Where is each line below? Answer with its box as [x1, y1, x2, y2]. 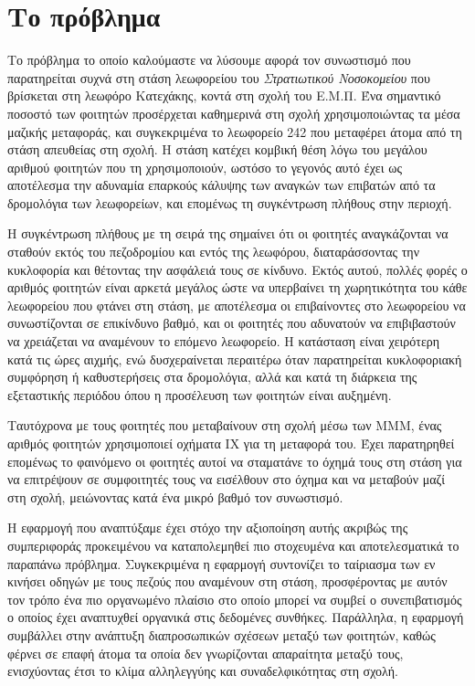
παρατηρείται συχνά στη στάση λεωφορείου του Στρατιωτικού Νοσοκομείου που [7, 68, 430, 87]
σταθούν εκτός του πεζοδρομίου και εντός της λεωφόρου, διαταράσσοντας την [7, 242, 419, 261]
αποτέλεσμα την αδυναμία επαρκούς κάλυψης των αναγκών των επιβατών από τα [7, 175, 436, 195]
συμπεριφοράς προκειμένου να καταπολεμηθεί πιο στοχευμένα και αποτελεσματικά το [7, 535, 459, 554]
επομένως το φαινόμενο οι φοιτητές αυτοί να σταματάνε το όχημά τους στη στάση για [7, 451, 462, 470]
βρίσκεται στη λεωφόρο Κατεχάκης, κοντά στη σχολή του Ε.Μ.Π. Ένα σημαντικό [7, 86, 441, 105]
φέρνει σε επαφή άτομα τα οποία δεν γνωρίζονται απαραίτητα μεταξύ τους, [7, 643, 404, 662]
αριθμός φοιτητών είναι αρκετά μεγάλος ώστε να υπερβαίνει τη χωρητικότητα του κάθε [7, 278, 468, 297]
